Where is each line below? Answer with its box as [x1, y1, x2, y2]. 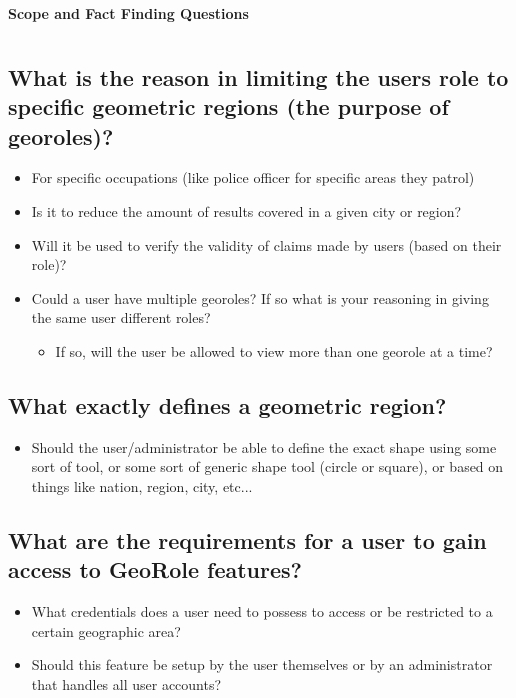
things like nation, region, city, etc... [31, 475, 253, 496]
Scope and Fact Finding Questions [8, 3, 249, 23]
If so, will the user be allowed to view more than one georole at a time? [55, 340, 493, 361]
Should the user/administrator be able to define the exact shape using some [31, 436, 497, 457]
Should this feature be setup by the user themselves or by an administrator [31, 654, 493, 675]
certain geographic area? [31, 620, 181, 641]
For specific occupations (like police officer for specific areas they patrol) [31, 167, 475, 188]
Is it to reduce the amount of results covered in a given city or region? [31, 200, 462, 221]
